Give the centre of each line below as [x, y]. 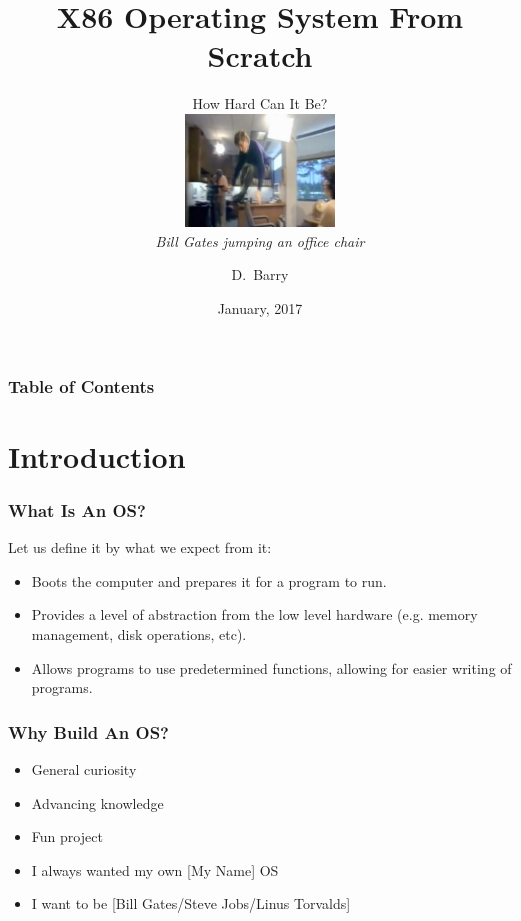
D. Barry [260, 274]
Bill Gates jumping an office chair [260, 240]
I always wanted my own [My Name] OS [155, 869]
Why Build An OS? [88, 731]
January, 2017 [260, 308]
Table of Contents [81, 385]
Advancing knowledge [97, 802]
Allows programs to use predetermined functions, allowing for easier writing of [271, 667]
